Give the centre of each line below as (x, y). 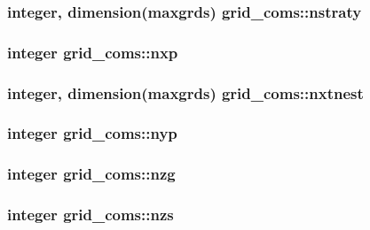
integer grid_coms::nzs (91, 215)
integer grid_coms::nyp (92, 133)
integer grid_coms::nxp (93, 52)
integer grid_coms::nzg (91, 174)
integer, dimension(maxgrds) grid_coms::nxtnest (185, 92)
